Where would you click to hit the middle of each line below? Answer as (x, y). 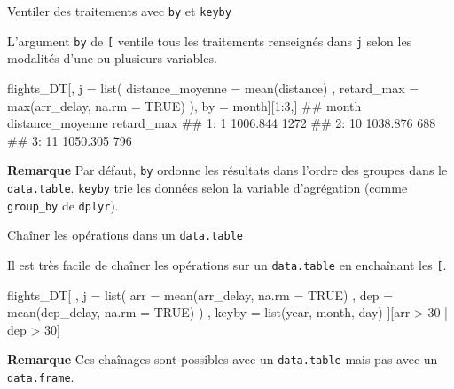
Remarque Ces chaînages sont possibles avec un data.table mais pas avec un (223, 359)
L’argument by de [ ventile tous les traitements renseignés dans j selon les (210, 40)
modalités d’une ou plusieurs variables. (112, 58)
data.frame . (41, 377)
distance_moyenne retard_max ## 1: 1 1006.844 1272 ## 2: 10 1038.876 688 (222, 123)
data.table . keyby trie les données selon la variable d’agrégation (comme (207, 187)
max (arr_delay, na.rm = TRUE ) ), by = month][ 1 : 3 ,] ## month (184, 105)
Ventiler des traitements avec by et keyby (119, 11)
